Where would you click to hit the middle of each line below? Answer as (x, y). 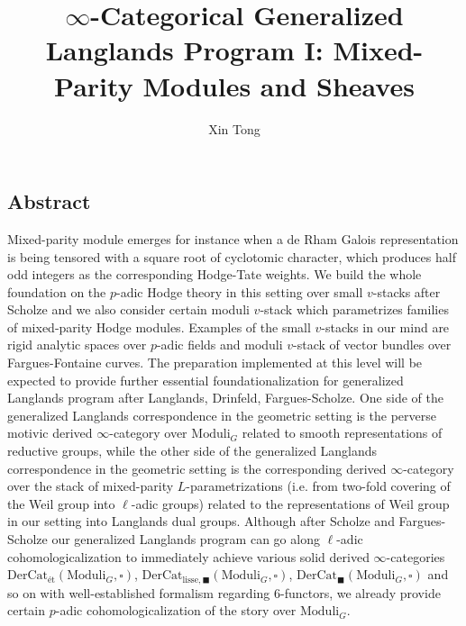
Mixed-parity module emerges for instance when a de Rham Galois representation (233, 238)
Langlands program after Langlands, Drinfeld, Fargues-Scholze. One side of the (225, 398)
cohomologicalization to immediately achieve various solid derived (188, 556)
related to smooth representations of (342, 433)
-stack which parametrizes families (354, 309)
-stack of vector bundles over (372, 345)
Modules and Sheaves (279, 85)
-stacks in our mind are (385, 327)
